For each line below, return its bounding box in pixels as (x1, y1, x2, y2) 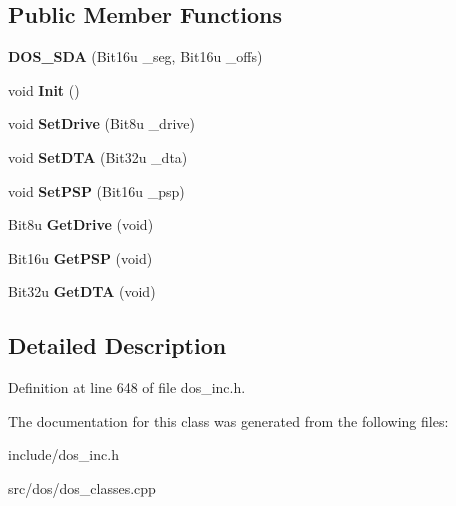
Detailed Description (8, 330, 227, 361)
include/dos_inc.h (8, 444, 119, 465)
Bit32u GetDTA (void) (8, 281, 156, 302)
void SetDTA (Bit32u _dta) (8, 146, 188, 167)
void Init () (8, 79, 80, 100)
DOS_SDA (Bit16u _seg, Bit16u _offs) (8, 46, 263, 67)
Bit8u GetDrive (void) (8, 214, 154, 235)
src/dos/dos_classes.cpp (8, 477, 156, 498)
